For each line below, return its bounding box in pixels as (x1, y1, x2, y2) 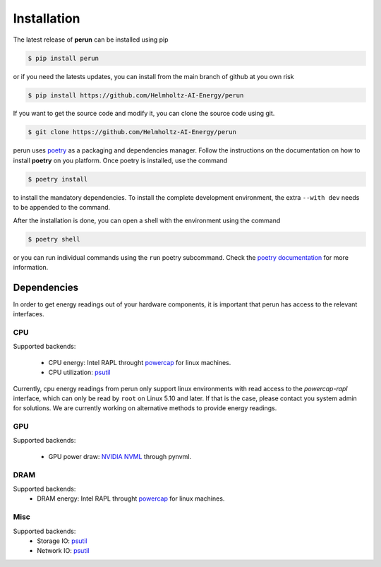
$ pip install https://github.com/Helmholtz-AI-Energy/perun (28, 91, 244, 99)
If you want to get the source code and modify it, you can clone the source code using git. (13, 109, 275, 118)
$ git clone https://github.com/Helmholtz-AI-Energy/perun (28, 128, 236, 136)
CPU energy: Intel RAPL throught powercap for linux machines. (48, 358, 231, 366)
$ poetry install (28, 175, 88, 183)
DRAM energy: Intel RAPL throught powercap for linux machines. (37, 494, 225, 503)
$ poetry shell (28, 235, 80, 243)
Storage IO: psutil (37, 537, 87, 545)
